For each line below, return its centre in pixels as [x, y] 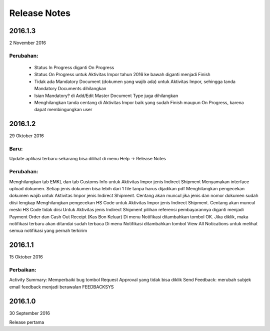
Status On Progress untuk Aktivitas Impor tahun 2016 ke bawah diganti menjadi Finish [122, 75]
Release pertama [27, 322]
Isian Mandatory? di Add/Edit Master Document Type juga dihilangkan [106, 96]
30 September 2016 [29, 313]
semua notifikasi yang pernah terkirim [48, 231]
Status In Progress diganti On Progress [74, 68]
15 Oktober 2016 [26, 257]
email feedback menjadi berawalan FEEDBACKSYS [61, 287]
